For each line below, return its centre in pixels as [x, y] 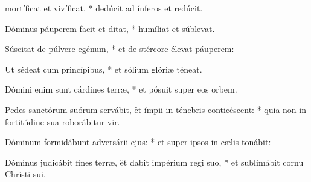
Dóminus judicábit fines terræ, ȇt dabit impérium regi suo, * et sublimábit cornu [154, 162]
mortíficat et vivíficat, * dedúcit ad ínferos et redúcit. [104, 8]
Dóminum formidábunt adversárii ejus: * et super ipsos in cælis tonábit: [138, 142]
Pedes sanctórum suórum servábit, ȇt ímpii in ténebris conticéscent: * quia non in [155, 109]
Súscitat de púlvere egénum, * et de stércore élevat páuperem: [120, 49]
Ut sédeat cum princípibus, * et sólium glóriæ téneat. [104, 69]
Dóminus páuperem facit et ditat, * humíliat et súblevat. [110, 28]
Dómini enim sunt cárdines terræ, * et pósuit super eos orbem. [121, 89]
